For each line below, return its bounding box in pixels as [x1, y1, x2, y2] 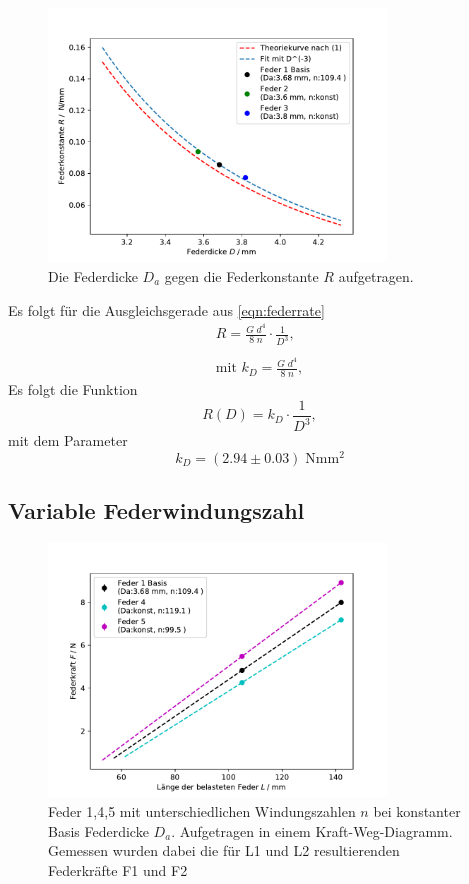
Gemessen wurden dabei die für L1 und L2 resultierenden [48, 840, 400, 861]
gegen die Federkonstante [164, 265, 319, 286]
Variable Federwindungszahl [8, 495, 305, 526]
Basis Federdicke [48, 820, 149, 841]
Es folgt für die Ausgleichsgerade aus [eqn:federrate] [8, 299, 325, 320]
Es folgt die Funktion [8, 379, 138, 400]
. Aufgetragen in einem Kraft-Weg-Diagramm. [171, 820, 453, 841]
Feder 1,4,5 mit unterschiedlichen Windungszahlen [48, 800, 356, 821]
